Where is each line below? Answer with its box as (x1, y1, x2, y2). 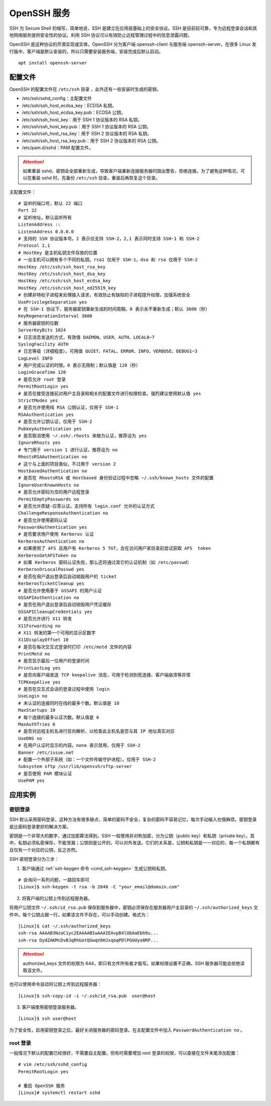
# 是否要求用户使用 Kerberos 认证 (18, 531, 94, 537)
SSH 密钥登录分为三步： (9, 856, 60, 862)
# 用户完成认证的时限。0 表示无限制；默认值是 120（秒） (18, 363, 141, 368)
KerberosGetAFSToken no (18, 552, 77, 558)
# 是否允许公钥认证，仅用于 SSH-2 (18, 419, 92, 424)
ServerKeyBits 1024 (18, 327, 66, 333)
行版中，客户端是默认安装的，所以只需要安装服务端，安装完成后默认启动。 (9, 48, 163, 54)
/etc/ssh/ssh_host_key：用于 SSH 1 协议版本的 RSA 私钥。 (22, 116, 143, 123)
